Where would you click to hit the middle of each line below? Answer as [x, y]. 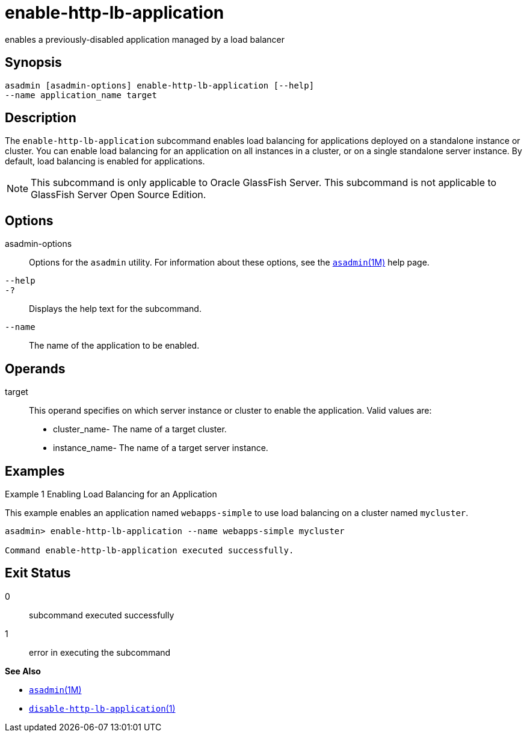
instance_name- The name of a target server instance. [161, 448]
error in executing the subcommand [100, 652]
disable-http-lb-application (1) [102, 708]
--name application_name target [81, 95]
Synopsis [33, 63]
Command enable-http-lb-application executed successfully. [149, 550]
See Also [23, 671]
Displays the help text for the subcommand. [115, 309]
